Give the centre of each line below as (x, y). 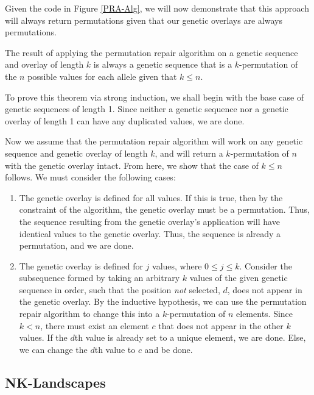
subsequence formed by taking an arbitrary (99, 278)
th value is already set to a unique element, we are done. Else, (190, 337)
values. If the (43, 337)
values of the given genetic (239, 278)
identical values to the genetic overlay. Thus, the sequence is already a (150, 233)
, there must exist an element (95, 325)
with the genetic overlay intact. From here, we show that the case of (132, 165)
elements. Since (265, 314)
